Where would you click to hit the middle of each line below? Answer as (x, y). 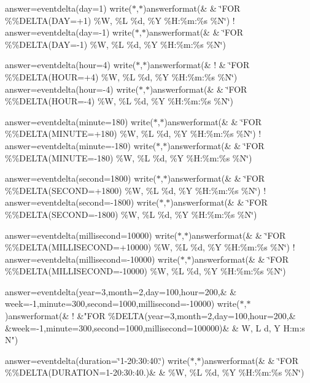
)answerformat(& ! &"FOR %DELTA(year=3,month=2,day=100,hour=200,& (150, 316)
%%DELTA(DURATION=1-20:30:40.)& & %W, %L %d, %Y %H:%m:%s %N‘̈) (155, 372)
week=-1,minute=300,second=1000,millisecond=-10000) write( (122, 304)
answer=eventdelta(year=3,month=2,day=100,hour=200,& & (121, 291)
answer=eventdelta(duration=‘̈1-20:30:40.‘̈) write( (98, 360)
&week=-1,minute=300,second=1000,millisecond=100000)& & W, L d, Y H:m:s (155, 327)
